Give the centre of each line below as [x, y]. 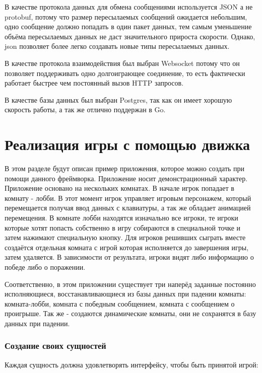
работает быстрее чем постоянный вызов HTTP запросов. [94, 83]
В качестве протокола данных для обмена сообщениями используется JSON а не [129, 7]
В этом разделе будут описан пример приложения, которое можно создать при [125, 168]
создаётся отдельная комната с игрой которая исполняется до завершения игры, [127, 247]
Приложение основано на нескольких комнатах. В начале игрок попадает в [119, 188]
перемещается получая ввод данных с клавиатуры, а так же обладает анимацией [128, 208]
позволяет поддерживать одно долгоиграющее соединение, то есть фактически [125, 73]
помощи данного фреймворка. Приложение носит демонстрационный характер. [126, 178]
